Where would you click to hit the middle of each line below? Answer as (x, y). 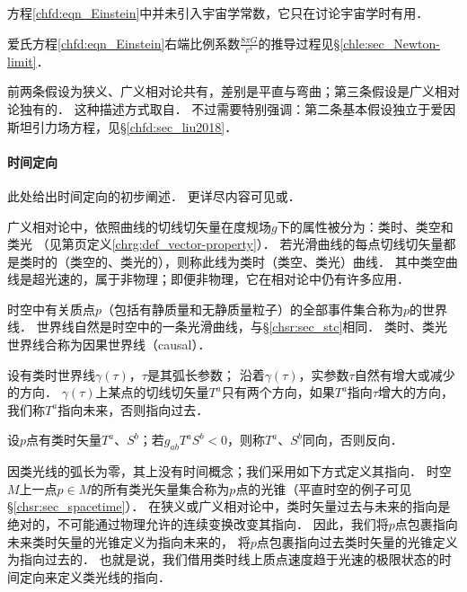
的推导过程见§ (299, 43)
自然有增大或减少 (405, 374)
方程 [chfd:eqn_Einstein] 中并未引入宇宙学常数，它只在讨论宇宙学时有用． (218, 13)
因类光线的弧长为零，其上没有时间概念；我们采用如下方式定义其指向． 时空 (229, 471)
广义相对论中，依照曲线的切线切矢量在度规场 (139, 226)
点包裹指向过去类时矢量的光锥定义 (357, 541)
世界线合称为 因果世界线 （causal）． (109, 345)
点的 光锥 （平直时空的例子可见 (324, 488)
